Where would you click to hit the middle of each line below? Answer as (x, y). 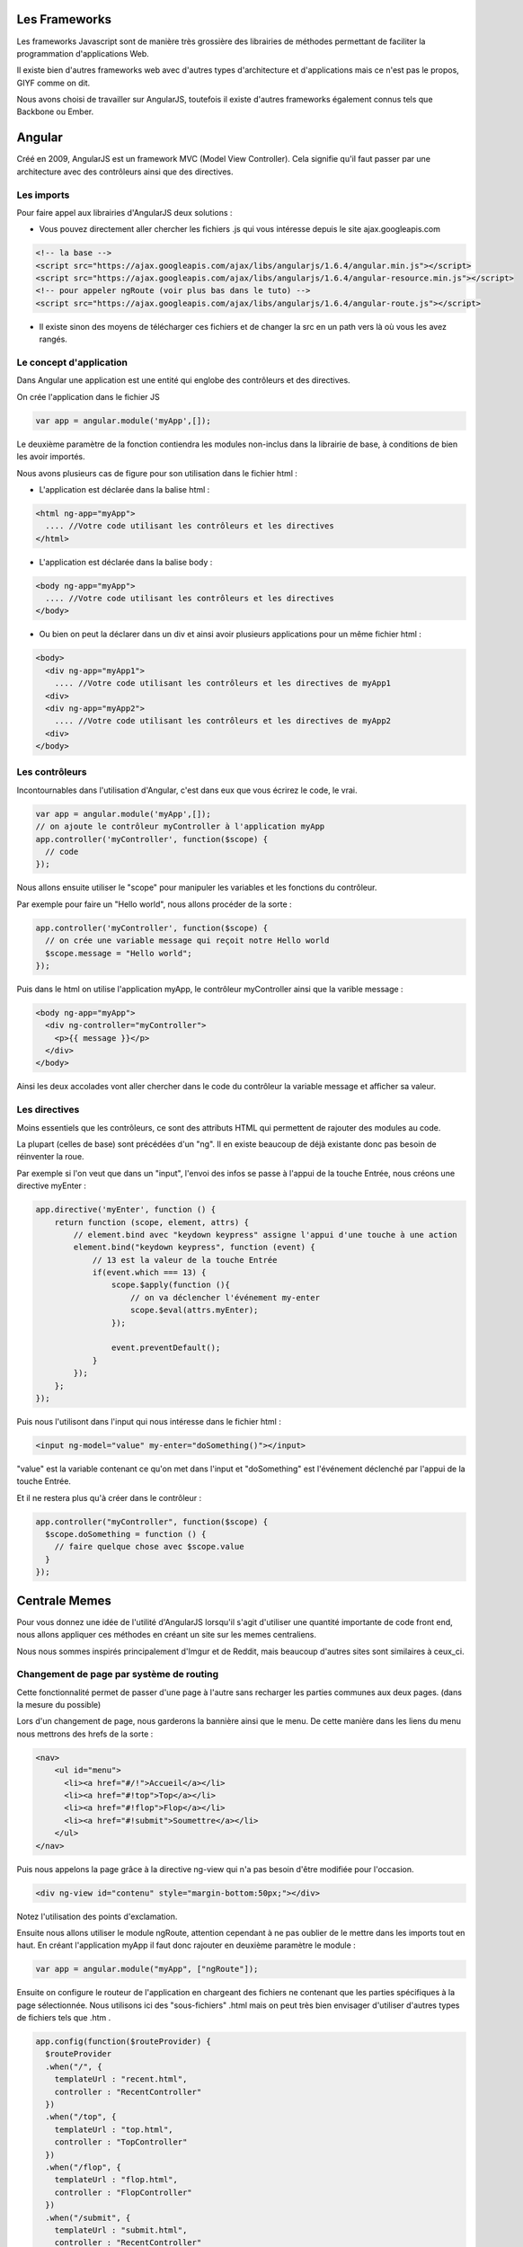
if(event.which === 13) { (149, 1273)
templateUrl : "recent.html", (121, 2079)
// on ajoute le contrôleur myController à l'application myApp (180, 826)
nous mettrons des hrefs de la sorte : (85, 1734)
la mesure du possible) (59, 1705)
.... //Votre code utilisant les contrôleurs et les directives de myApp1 (222, 684)
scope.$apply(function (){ (171, 1285)
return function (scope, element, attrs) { (151, 1222)
